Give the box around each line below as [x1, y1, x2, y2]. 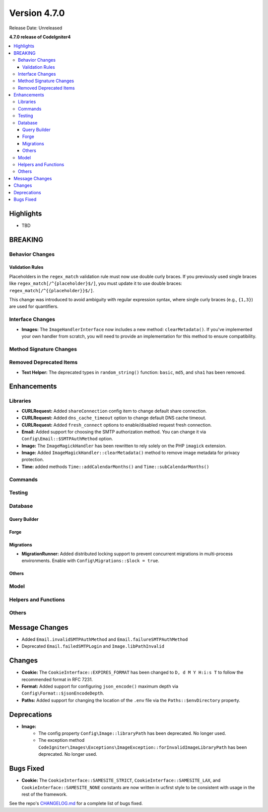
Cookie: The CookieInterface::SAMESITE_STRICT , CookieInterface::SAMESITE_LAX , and [21, 777, 221, 784]
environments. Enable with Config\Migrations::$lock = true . [21, 558, 160, 564]
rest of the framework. [21, 791, 67, 797]
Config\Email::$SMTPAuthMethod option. [21, 436, 114, 442]
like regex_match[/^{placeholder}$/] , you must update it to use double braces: [9, 280, 182, 286]
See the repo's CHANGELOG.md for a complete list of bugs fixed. [9, 801, 143, 807]
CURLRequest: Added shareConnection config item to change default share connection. [21, 408, 207, 414]
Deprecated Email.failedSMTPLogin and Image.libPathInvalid [21, 643, 165, 649]
